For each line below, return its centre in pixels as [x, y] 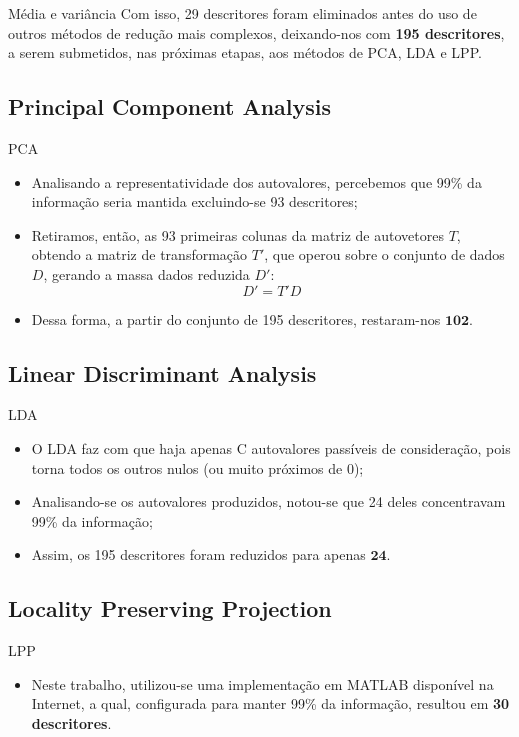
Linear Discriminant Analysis [162, 372]
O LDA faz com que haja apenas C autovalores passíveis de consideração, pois [271, 447]
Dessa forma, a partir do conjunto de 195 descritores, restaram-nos [236, 318]
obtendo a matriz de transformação [139, 254]
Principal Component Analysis [169, 106]
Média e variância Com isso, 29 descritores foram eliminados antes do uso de [242, 13]
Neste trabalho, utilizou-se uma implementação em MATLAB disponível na [262, 683]
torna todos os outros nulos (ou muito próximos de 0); [197, 467]
